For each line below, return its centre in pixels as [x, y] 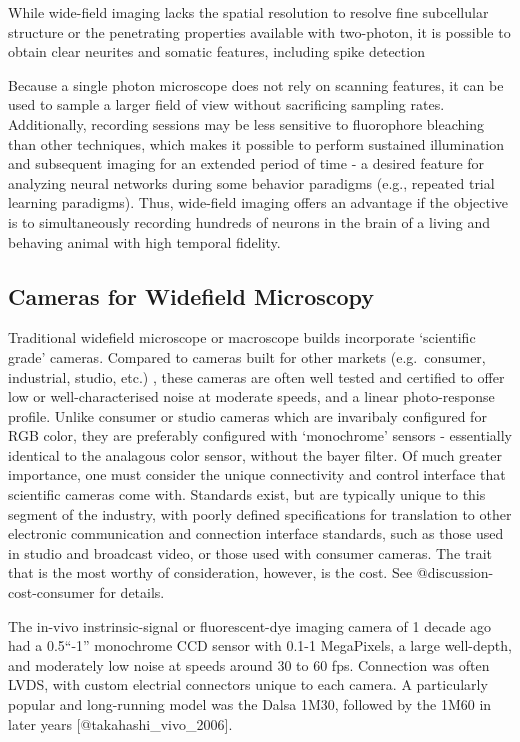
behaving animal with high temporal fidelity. [144, 241]
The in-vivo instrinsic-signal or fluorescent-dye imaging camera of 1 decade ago [250, 625]
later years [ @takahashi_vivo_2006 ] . [120, 723]
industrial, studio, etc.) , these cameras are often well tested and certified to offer [256, 376]
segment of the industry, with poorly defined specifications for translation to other [260, 513]
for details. [132, 592]
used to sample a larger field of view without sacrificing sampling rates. [226, 104]
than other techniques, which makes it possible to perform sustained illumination [256, 143]
